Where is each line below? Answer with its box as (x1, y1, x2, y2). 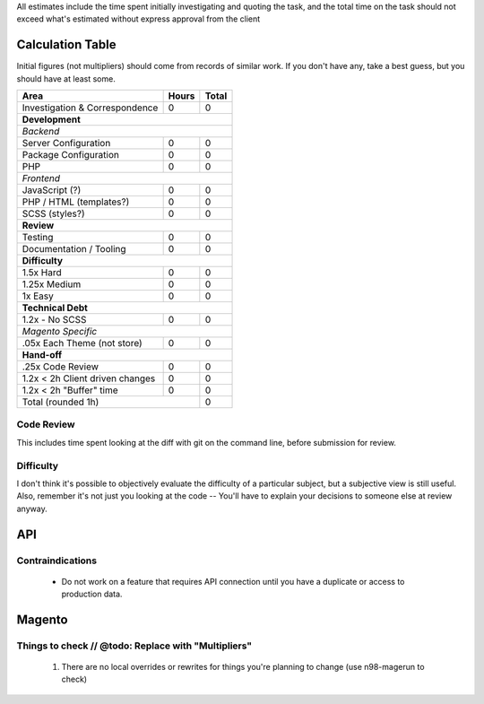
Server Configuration (22, 137, 111, 150)
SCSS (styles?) (22, 207, 85, 220)
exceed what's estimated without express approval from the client (16, 13, 261, 24)
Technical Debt (22, 301, 89, 314)
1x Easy (22, 290, 54, 302)
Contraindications (16, 554, 98, 567)
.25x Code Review (22, 361, 99, 373)
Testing (22, 231, 54, 244)
